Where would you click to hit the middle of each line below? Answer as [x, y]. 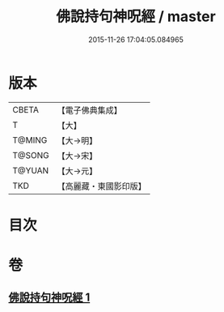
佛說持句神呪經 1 [49, 298]
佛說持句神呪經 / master [136, 17]
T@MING [30, 140]
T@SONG [31, 155]
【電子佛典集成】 [90, 110]
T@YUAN [31, 170]
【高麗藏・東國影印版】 [102, 186]
